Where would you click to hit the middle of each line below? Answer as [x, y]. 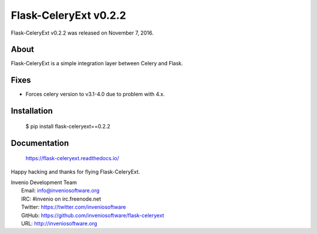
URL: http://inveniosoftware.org [59, 223]
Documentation [40, 143]
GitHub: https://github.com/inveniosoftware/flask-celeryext [93, 215]
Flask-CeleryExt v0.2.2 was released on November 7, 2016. [82, 33]
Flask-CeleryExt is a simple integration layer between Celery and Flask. [97, 63]
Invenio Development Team [44, 182]
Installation [32, 111]
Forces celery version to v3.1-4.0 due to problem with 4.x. [95, 94]
